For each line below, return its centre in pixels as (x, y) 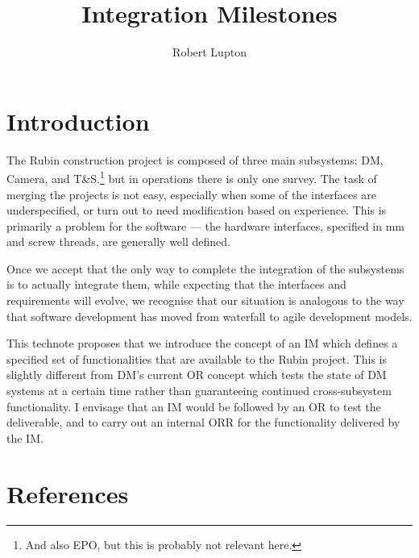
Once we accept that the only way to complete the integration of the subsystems (205, 268)
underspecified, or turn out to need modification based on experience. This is (197, 210)
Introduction (78, 121)
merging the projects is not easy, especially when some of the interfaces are (192, 194)
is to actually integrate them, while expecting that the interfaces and (176, 284)
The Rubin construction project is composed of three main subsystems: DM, (195, 159)
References (68, 493)
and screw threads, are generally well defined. (118, 242)
